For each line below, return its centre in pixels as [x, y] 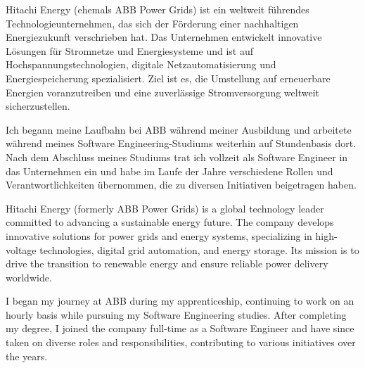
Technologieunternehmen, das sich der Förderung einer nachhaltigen [152, 23]
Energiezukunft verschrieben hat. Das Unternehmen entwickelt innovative [164, 37]
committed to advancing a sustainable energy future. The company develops [170, 222]
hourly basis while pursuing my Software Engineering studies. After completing [176, 314]
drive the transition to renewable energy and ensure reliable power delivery [167, 264]
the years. [27, 356]
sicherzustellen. [38, 106]
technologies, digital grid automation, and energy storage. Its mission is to [199, 249]
